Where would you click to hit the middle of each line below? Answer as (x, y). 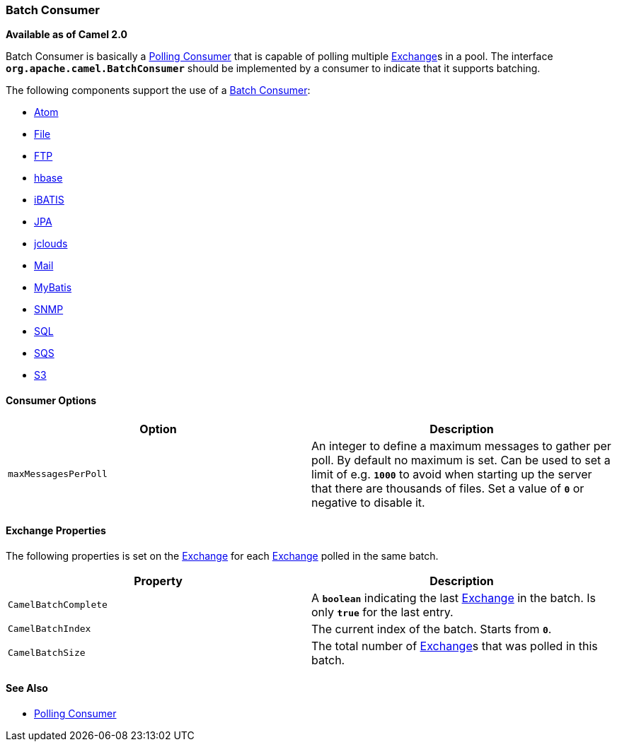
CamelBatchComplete (58, 605)
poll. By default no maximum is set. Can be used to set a (461, 460)
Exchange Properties (56, 531)
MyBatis (53, 288)
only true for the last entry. (382, 612)
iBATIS (49, 200)
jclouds (51, 244)
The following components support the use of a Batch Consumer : (158, 90)
